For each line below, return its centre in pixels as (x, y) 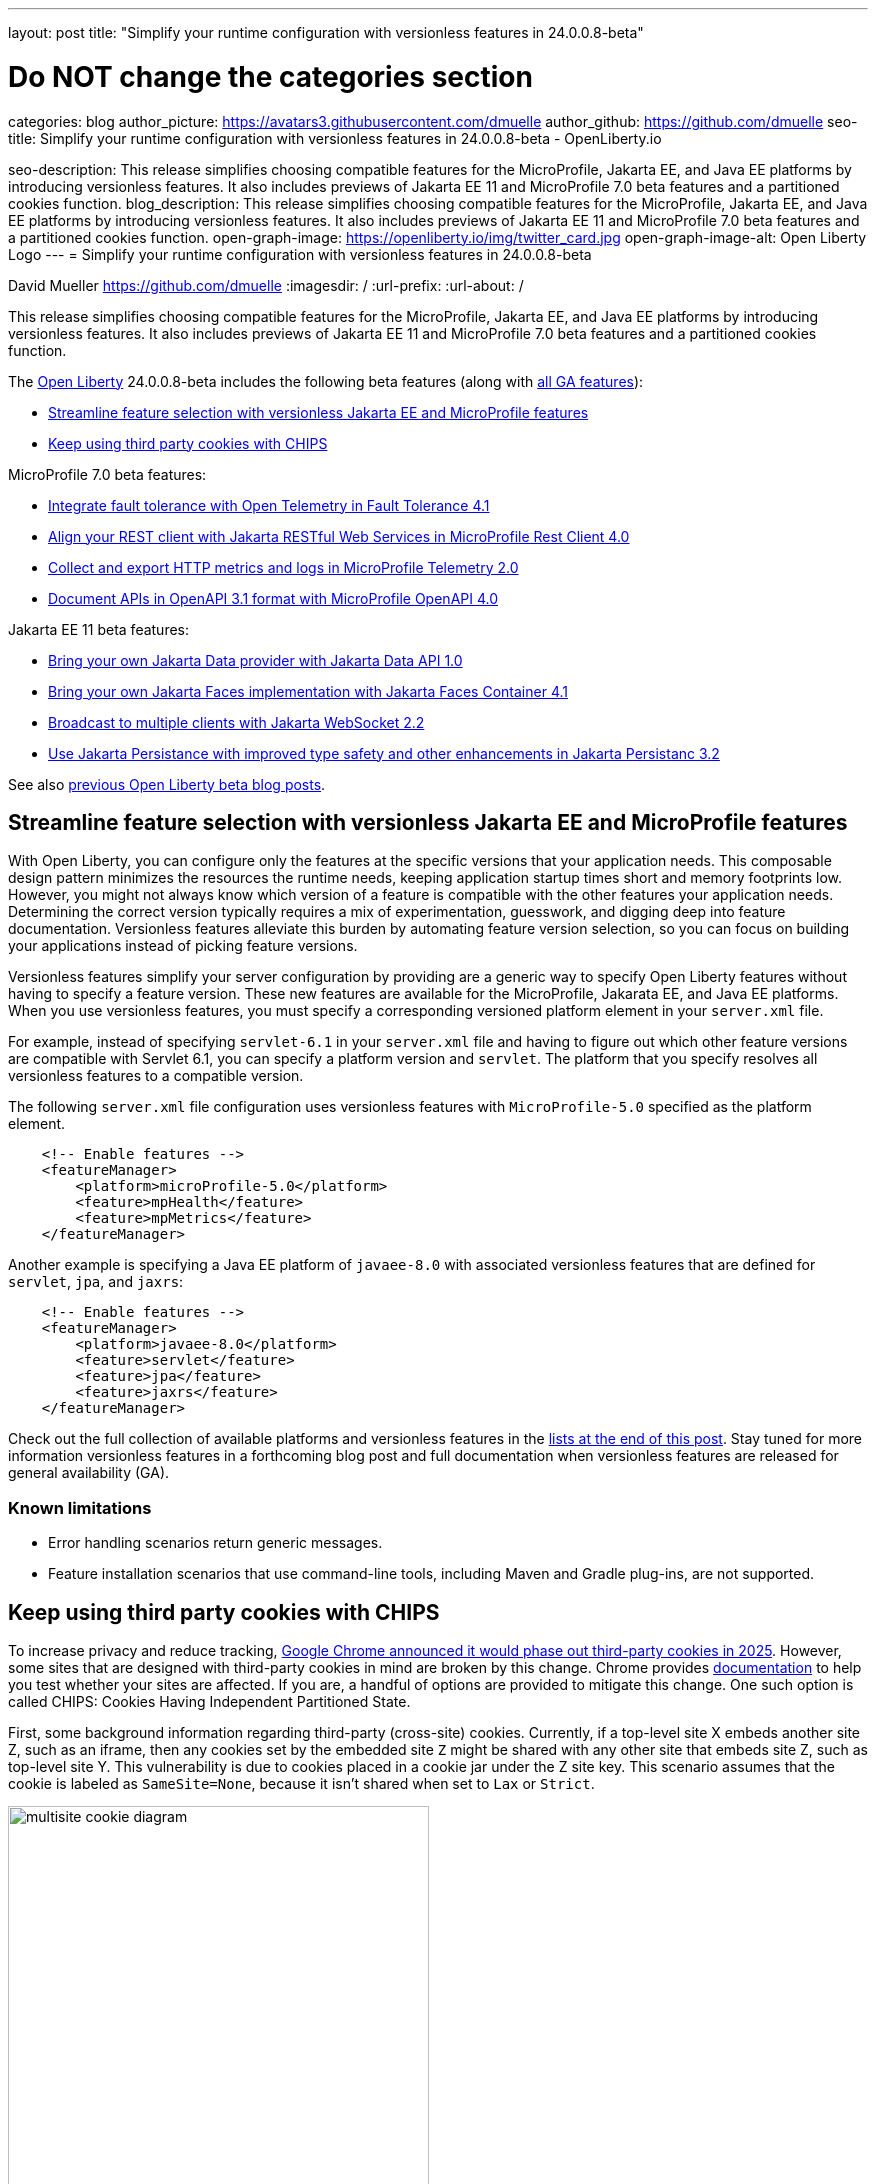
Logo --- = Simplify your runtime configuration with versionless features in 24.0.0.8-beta (300, 254)
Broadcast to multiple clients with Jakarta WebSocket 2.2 (236, 722)
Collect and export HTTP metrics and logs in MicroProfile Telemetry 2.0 (283, 567)
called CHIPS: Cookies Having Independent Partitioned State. (209, 1701)
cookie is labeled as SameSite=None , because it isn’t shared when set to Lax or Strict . (301, 1783)
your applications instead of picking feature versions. (183, 946)
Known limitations (80, 1507)
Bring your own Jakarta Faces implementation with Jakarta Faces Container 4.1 (308, 691)
